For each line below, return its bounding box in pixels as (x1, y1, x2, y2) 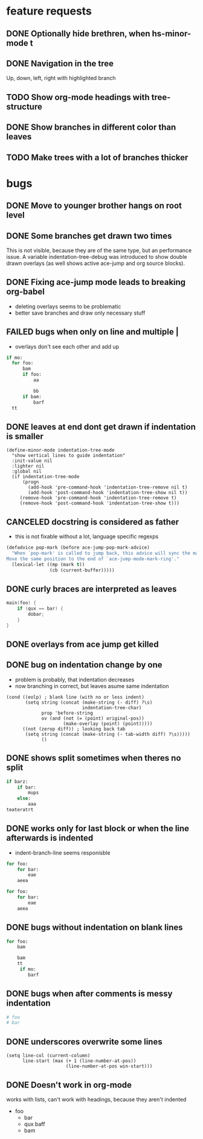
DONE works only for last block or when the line (6, 823, 189, 834)
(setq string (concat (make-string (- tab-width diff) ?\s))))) (25, 731, 190, 737)
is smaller (6, 431, 43, 441)
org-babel (6, 287, 45, 297)
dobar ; (28, 611, 45, 618)
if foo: (22, 372, 42, 378)
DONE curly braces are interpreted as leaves (6, 584, 177, 594)
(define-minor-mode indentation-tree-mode (6, 447, 115, 453)
